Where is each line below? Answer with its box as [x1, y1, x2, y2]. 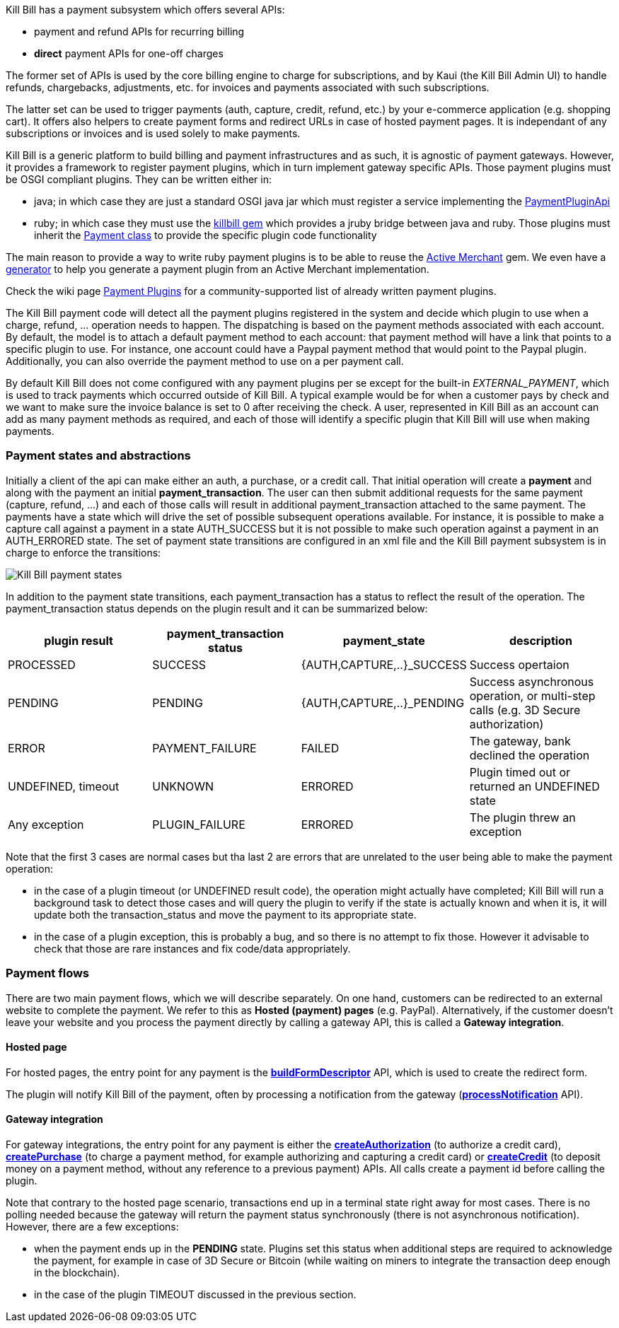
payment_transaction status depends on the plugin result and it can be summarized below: [6, 602, 428, 615]
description [509, 633, 572, 648]
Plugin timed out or [469, 764, 571, 779]
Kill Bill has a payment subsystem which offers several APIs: [6, 4, 285, 16]
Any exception [8, 817, 84, 832]
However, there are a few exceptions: [6, 1220, 179, 1233]
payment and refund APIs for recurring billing [34, 25, 245, 37]
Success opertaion [469, 657, 569, 672]
